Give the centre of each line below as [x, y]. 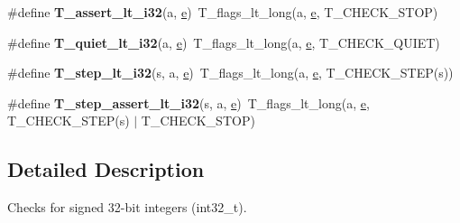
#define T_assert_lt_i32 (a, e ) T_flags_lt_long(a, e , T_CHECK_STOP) [223, 12]
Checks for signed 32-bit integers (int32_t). [127, 207]
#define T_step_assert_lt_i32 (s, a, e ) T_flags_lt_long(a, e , [189, 102]
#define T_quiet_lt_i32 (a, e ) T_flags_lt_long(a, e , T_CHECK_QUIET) [224, 42]
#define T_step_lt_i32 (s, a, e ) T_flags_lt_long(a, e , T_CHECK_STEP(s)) [230, 73]
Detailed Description [106, 169]
